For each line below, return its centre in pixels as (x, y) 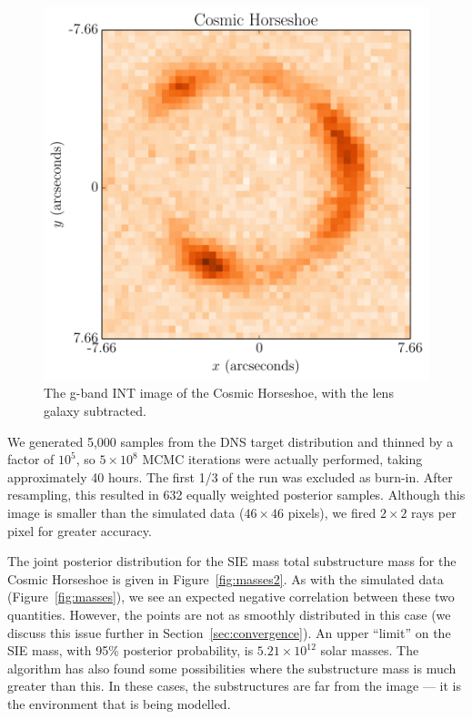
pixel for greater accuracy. (80, 530)
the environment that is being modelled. (119, 703)
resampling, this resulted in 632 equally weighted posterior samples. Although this (236, 495)
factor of (31, 459)
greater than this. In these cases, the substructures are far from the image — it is (235, 686)
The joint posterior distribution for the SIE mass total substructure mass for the (232, 561)
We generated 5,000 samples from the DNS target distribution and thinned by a (231, 441)
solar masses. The (370, 650)
